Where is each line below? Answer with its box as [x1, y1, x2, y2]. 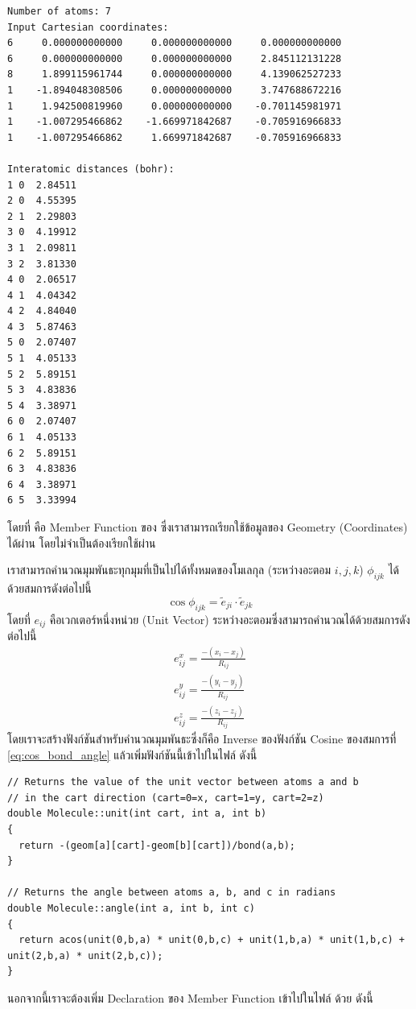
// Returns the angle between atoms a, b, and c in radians [7, 887, 336, 899]
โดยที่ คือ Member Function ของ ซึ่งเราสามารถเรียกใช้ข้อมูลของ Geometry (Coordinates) [7, 519, 408, 535]
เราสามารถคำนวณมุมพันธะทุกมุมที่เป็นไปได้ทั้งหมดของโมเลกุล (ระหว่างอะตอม [7, 561, 332, 578]
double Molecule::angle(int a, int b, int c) [7, 903, 255, 915]
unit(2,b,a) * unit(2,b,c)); [7, 949, 163, 961]
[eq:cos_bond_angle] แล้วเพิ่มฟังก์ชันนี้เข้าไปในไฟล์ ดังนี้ [7, 746, 257, 763]
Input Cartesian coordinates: [7, 21, 169, 33]
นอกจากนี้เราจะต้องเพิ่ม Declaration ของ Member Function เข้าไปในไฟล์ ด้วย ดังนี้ [7, 989, 373, 1006]
